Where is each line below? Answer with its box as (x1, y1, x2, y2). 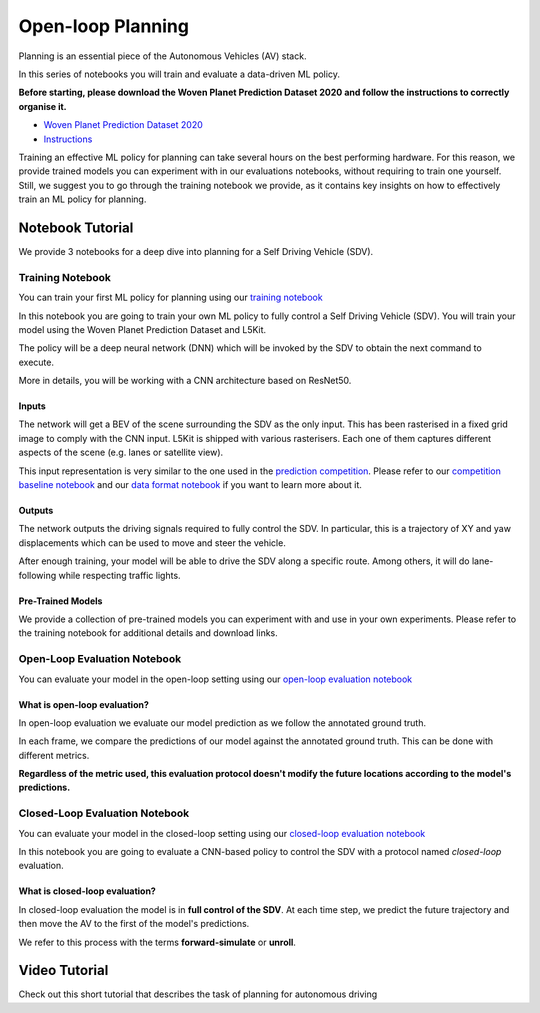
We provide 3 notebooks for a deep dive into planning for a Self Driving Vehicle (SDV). (18, 245, 374, 257)
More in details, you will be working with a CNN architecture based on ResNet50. (18, 375, 352, 387)
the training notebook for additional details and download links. (18, 627, 279, 639)
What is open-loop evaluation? (18, 698, 150, 710)
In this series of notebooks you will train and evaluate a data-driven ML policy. (18, 68, 340, 80)
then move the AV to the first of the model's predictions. (18, 918, 250, 930)
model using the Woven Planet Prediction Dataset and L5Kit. (18, 323, 267, 335)
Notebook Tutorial (18, 219, 134, 236)
